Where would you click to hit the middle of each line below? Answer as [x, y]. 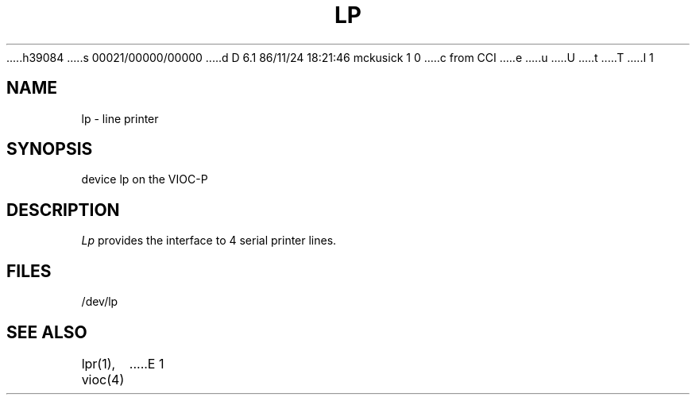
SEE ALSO [47, 332]
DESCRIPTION [63, 210]
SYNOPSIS [50, 149]
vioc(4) [103, 379]
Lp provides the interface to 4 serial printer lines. [209, 241]
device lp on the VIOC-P [145, 179]
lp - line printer [120, 118]
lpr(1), [99, 363]
